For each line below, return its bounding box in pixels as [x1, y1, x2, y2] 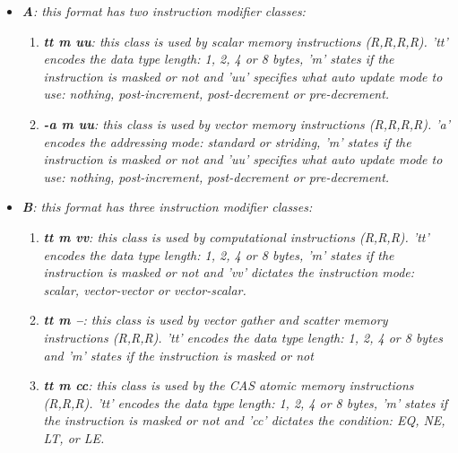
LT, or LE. [43, 428, 105, 447]
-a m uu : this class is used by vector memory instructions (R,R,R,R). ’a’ [43, 114, 450, 133]
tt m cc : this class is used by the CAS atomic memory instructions [43, 376, 414, 395]
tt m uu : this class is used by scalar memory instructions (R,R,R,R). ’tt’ [43, 31, 448, 50]
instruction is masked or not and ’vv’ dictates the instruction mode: [43, 263, 415, 282]
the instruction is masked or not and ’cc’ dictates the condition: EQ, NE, [43, 411, 445, 430]
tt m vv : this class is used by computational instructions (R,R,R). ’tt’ [43, 227, 429, 246]
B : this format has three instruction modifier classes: [22, 197, 313, 216]
